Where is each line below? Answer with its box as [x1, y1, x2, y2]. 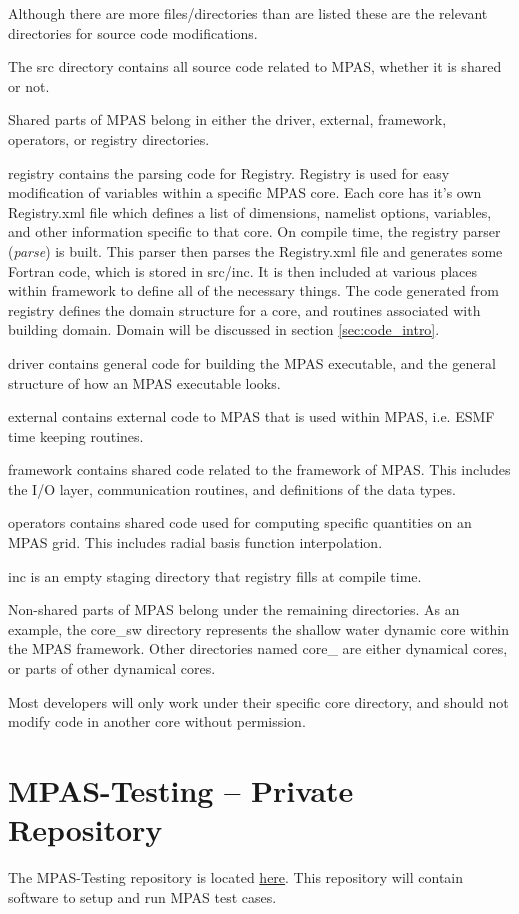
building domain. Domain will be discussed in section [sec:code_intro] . [8, 319, 440, 340]
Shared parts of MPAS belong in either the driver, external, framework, [8, 109, 447, 130]
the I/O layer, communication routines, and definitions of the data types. [8, 478, 456, 499]
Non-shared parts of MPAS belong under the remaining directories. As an [8, 599, 460, 620]
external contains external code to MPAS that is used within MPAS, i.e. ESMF [8, 406, 495, 427]
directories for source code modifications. [8, 22, 258, 43]
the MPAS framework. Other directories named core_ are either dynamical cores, [8, 638, 508, 659]
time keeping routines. [8, 425, 144, 446]
